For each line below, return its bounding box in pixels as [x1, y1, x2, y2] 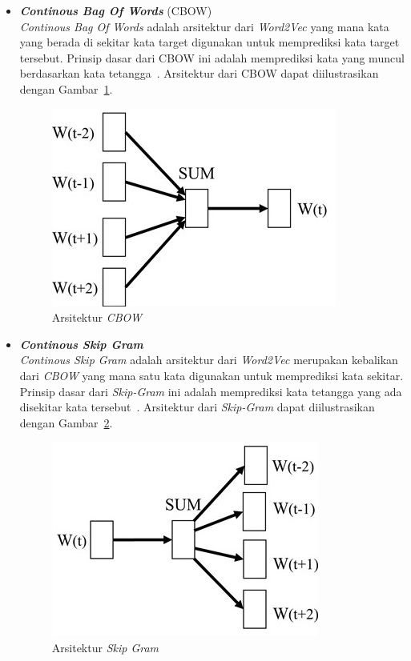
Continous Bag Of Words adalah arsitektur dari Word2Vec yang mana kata [19, 18, 389, 34]
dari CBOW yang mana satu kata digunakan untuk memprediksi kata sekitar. [19, 367, 404, 383]
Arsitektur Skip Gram [51, 639, 159, 655]
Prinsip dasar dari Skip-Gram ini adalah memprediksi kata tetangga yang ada [19, 383, 402, 399]
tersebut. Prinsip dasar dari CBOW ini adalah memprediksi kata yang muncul [19, 49, 405, 66]
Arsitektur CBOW [51, 309, 142, 326]
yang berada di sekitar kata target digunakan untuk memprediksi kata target [19, 34, 400, 50]
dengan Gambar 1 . [19, 80, 113, 97]
